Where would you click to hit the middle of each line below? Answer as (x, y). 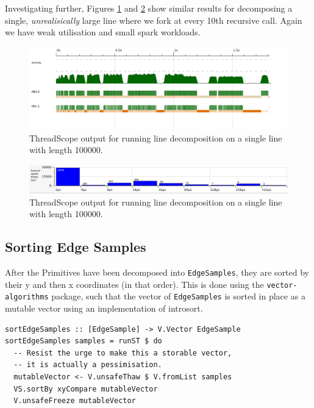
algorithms (27, 297)
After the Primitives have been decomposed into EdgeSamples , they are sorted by (157, 272)
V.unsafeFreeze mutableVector (75, 401)
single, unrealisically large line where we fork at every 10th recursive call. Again (154, 20)
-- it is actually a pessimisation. (88, 365)
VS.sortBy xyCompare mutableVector (86, 389)
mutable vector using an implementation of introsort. (104, 308)
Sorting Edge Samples (76, 247)
